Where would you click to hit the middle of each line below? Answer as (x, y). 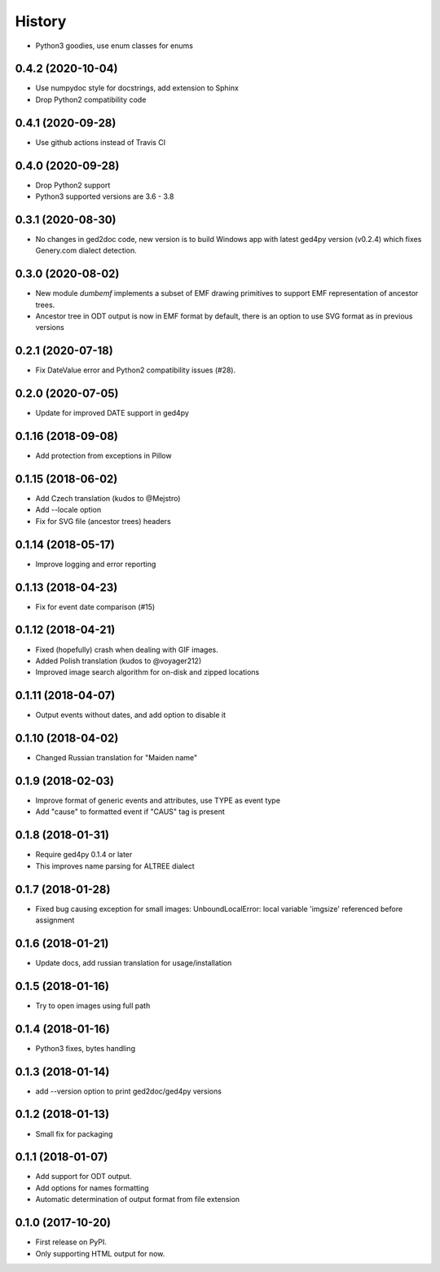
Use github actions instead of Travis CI (101, 142)
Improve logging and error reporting (96, 564)
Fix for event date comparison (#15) (95, 606)
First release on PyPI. (71, 1242)
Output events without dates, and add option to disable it (131, 715)
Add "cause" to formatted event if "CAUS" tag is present (130, 812)
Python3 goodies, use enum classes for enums (114, 46)
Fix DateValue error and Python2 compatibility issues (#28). (136, 370)
